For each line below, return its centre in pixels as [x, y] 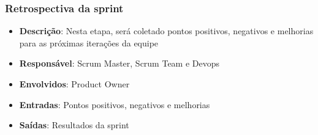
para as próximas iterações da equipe [89, 42]
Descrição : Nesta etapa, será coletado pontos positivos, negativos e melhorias [166, 31]
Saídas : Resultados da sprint [74, 125]
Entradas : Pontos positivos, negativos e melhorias [115, 104]
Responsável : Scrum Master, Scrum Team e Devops [119, 63]
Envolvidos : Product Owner [74, 84]
